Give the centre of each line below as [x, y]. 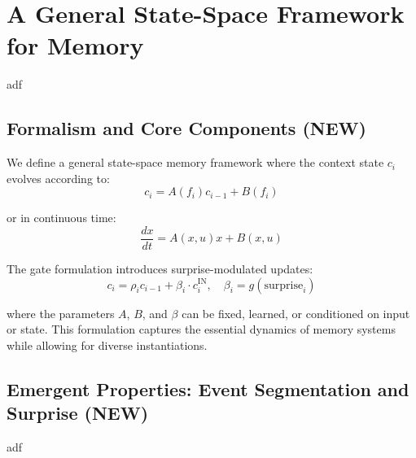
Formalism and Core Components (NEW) [186, 128]
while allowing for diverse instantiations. [107, 345]
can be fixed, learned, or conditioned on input [296, 313]
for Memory [75, 45]
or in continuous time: [61, 218]
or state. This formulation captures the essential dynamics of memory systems [201, 329]
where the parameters [61, 313]
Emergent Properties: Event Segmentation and [208, 388]
